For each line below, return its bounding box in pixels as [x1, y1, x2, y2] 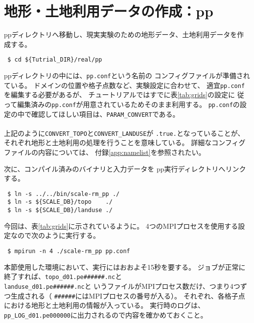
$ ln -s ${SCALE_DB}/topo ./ [7, 198, 113, 206]
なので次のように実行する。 [10, 230, 100, 240]
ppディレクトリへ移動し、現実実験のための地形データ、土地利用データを [4, 29, 237, 40]
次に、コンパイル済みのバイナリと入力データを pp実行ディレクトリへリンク [4, 163, 246, 173]
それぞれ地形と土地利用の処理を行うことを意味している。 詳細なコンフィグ [4, 137, 246, 148]
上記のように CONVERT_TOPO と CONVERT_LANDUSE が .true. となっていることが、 [4, 128, 245, 138]
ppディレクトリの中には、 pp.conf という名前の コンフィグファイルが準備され [4, 70, 250, 80]
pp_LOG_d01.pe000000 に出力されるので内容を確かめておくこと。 [4, 309, 208, 320]
